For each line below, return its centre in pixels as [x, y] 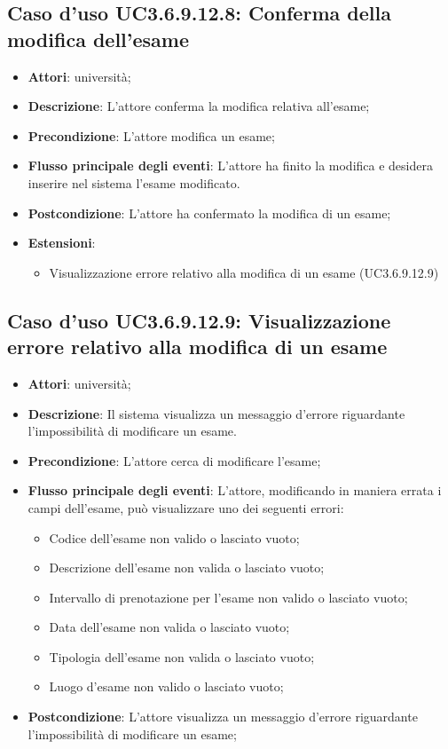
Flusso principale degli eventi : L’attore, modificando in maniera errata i [235, 490]
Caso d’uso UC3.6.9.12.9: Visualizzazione [199, 320]
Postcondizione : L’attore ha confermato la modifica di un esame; [209, 213]
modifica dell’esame [98, 39]
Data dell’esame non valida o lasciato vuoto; [169, 627]
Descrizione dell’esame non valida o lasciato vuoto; [187, 568]
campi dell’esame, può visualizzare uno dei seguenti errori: [186, 507]
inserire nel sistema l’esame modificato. [134, 182]
